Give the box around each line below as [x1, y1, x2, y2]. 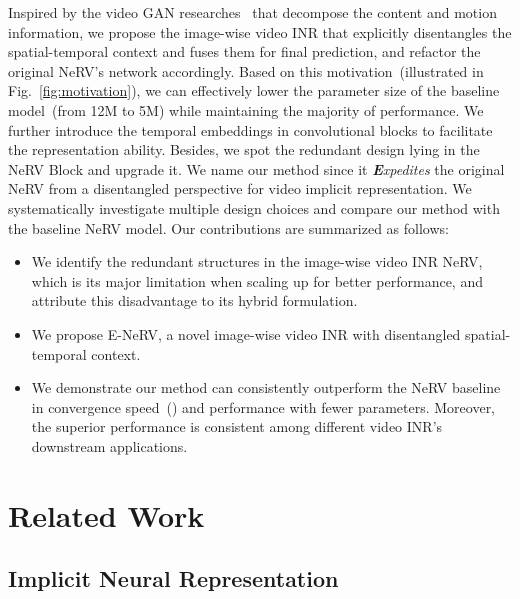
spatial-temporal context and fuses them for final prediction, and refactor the [8, 41, 481, 62]
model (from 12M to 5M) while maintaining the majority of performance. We [8, 99, 484, 120]
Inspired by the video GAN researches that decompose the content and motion [8, 2, 497, 22]
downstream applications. [31, 435, 188, 456]
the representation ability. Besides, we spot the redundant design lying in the [8, 139, 480, 160]
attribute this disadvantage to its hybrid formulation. [31, 290, 358, 311]
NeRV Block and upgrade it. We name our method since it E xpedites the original [8, 158, 505, 179]
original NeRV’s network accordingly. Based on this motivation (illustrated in [8, 60, 484, 81]
